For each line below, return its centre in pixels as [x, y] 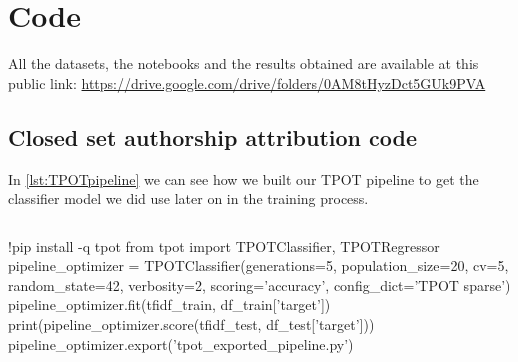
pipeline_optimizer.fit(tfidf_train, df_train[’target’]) [169, 304]
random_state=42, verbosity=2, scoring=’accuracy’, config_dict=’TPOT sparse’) [259, 284]
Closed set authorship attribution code [213, 136]
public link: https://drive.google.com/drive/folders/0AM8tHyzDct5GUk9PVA [247, 82]
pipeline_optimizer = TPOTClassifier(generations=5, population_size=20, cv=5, [258, 265]
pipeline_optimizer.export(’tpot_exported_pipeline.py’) [181, 343]
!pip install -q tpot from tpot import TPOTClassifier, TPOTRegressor [224, 245]
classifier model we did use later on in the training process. [188, 198]
